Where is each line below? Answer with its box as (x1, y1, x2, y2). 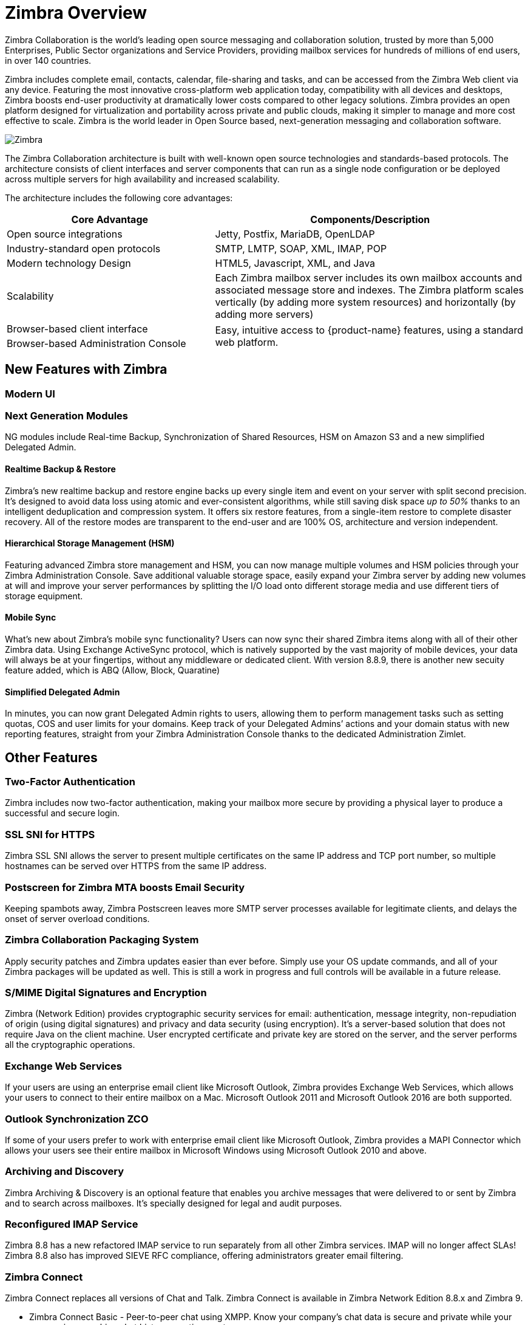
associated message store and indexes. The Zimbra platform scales (215, 283, 524, 296)
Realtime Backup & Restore (5, 463, 116, 474)
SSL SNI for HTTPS (5, 828, 95, 841)
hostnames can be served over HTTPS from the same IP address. (5, 861, 267, 872)
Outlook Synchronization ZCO (5, 1112, 149, 1125)
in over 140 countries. (5, 55, 92, 66)
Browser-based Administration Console (7, 337, 186, 349)
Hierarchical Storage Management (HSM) (5, 538, 175, 549)
